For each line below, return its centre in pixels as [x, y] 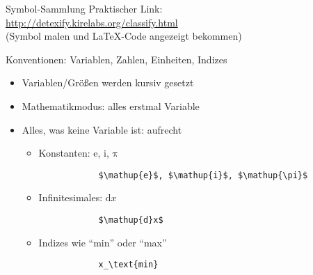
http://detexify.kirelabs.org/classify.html [92, 22]
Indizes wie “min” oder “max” [103, 242]
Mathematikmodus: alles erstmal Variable [111, 105]
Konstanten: [64, 153]
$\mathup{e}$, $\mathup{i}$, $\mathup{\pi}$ [203, 175]
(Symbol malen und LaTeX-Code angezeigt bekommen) [124, 36]
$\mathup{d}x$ [131, 220]
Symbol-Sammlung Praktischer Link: [84, 8]
